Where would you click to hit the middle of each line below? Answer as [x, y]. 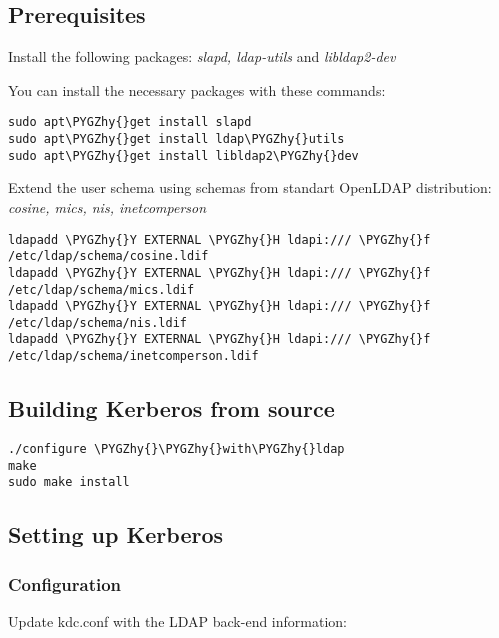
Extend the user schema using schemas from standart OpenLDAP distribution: [250, 187]
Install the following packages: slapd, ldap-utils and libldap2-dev [202, 56]
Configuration [65, 583]
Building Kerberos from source [171, 408]
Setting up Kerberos [116, 534]
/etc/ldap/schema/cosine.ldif [108, 256]
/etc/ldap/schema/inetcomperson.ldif [133, 356]
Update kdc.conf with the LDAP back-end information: [177, 620]
